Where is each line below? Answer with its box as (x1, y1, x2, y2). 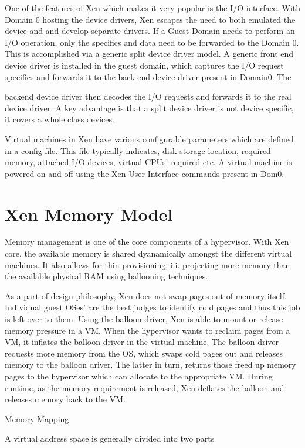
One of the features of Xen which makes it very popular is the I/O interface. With (5, 2, 300, 13)
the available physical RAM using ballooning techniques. (5, 270, 208, 282)
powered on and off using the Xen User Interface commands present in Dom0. (5, 167, 284, 179)
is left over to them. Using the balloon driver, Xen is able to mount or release (5, 313, 283, 324)
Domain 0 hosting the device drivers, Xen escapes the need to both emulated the (5, 13, 296, 25)
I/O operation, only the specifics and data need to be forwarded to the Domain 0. (5, 36, 299, 48)
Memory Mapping (5, 412, 69, 425)
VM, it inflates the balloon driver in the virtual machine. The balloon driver (5, 336, 279, 348)
